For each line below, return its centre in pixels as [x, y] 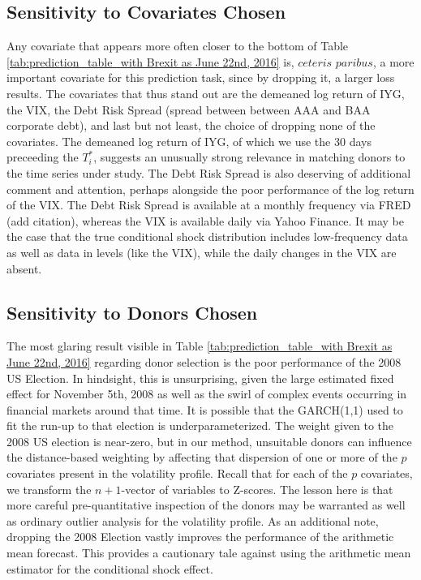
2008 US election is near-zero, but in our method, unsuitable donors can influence [209, 441]
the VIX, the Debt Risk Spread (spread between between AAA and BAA [189, 109]
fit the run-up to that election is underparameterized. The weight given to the [200, 425]
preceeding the [43, 157]
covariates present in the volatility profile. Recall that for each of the [177, 473]
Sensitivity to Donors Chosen [132, 312]
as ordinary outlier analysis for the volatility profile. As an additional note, [193, 520]
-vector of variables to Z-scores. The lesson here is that [257, 489]
